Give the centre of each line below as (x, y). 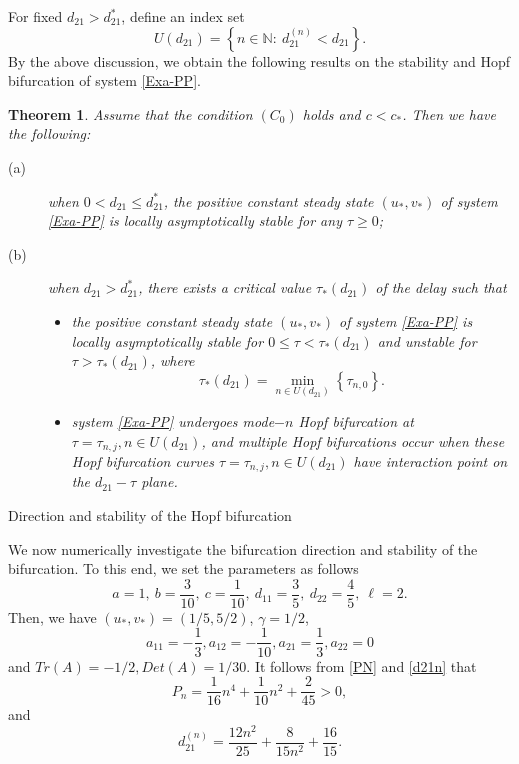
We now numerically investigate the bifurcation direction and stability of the (243, 548)
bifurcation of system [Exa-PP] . (104, 80)
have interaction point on (430, 460)
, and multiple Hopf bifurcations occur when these (353, 440)
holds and (331, 113)
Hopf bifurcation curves (142, 460)
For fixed (35, 16)
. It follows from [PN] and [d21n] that (361, 665)
